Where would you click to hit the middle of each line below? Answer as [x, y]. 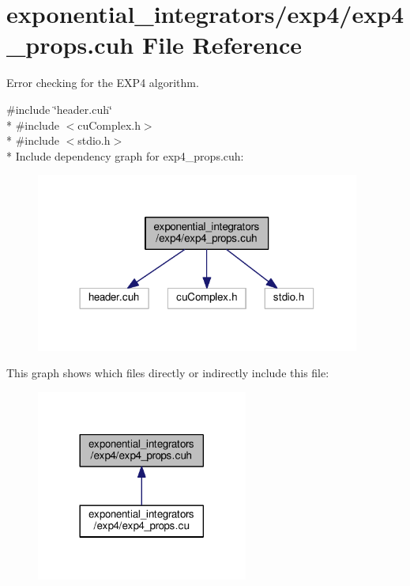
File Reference [222, 45]
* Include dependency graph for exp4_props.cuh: [125, 155]
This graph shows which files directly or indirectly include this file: [168, 373]
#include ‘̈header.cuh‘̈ [59, 109]
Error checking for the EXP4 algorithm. [103, 83]
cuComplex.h [109, 125]
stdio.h [94, 140]
